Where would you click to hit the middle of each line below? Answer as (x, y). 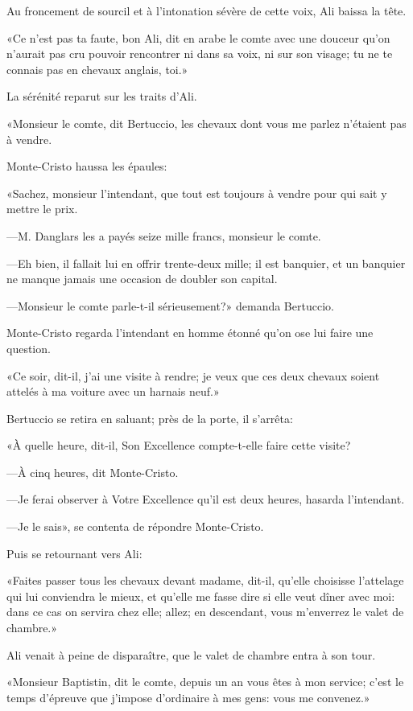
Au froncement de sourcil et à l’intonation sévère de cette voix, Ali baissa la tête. (206, 10)
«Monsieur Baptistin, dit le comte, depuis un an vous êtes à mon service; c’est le (205, 682)
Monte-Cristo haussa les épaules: (87, 166)
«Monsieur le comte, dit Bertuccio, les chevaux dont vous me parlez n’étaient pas (206, 123)
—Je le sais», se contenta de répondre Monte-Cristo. (135, 526)
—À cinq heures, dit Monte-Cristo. (93, 472)
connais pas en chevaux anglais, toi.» (97, 69)
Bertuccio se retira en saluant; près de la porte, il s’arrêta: (150, 418)
